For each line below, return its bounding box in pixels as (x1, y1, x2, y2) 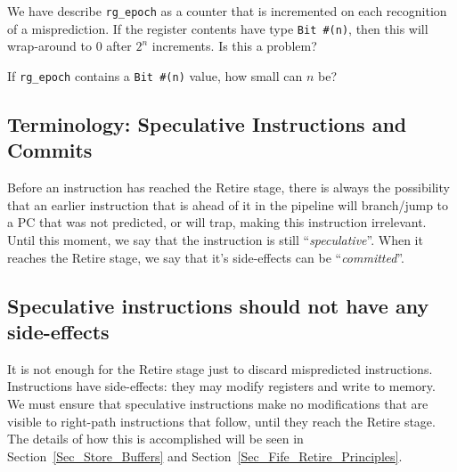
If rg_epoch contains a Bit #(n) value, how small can (7, 66, 303, 85)
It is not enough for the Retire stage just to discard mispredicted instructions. (7, 359, 433, 378)
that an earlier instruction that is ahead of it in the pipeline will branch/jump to (7, 195, 449, 214)
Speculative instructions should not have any (7, 291, 429, 319)
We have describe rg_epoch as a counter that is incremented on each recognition (7, 2, 447, 20)
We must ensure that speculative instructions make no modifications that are (7, 394, 428, 412)
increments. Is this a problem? (151, 37, 317, 55)
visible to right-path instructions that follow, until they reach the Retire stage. (7, 411, 436, 430)
